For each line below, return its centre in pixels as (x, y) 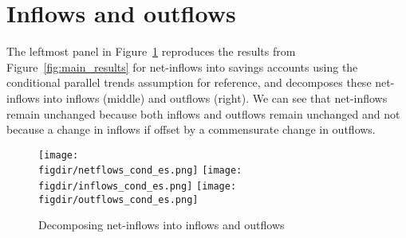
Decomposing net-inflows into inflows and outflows (162, 225)
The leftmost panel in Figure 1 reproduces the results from (151, 51)
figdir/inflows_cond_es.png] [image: (138, 186)
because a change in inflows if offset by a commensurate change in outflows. (191, 129)
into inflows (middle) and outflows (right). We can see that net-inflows (215, 98)
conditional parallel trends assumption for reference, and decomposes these (189, 82)
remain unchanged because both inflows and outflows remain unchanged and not (203, 113)
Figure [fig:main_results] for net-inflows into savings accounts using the (182, 66)
